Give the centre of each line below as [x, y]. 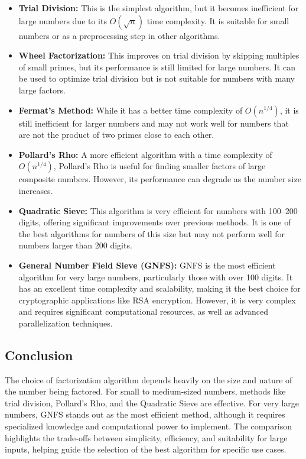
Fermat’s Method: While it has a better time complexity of [131, 110]
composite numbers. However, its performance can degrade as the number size [160, 179]
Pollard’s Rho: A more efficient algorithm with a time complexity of [145, 154]
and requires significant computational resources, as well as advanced [143, 311]
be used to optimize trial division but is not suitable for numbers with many [157, 78]
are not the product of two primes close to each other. [116, 135]
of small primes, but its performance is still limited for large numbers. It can [157, 67]
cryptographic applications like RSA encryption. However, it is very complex [157, 300]
